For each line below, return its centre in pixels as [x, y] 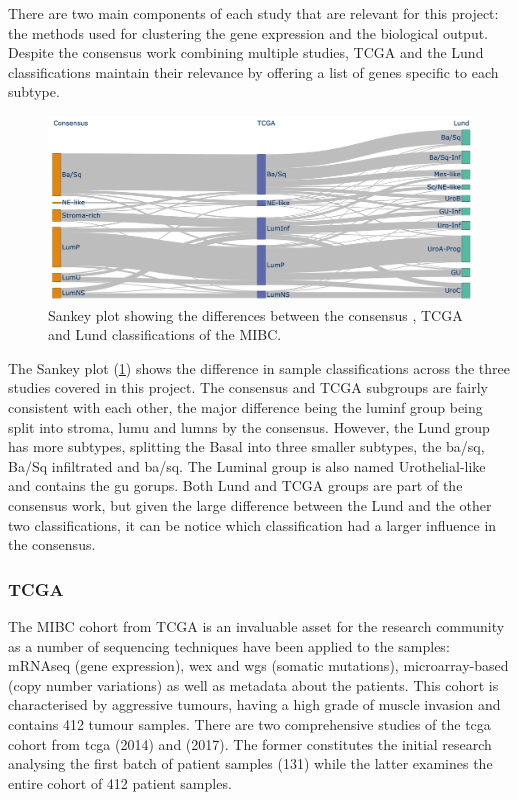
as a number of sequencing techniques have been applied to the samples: [229, 645]
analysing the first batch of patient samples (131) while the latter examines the [250, 763]
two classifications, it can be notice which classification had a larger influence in [252, 524]
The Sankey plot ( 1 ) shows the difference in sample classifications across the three [259, 367]
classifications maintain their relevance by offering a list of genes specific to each [253, 71]
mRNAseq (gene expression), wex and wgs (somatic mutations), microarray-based [258, 665]
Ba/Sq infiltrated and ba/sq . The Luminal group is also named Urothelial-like [247, 465]
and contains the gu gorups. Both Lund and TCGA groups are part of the [235, 485]
